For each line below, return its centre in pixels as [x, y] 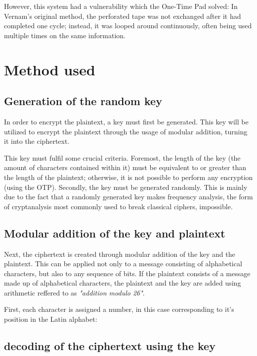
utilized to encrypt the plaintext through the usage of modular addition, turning [126, 131]
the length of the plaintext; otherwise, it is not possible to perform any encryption [128, 177]
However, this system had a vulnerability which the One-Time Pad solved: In [121, 6]
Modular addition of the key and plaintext [115, 233]
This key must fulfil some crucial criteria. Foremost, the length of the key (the [122, 157]
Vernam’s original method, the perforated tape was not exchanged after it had [123, 16]
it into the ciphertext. [37, 141]
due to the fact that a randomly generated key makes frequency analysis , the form [128, 197]
